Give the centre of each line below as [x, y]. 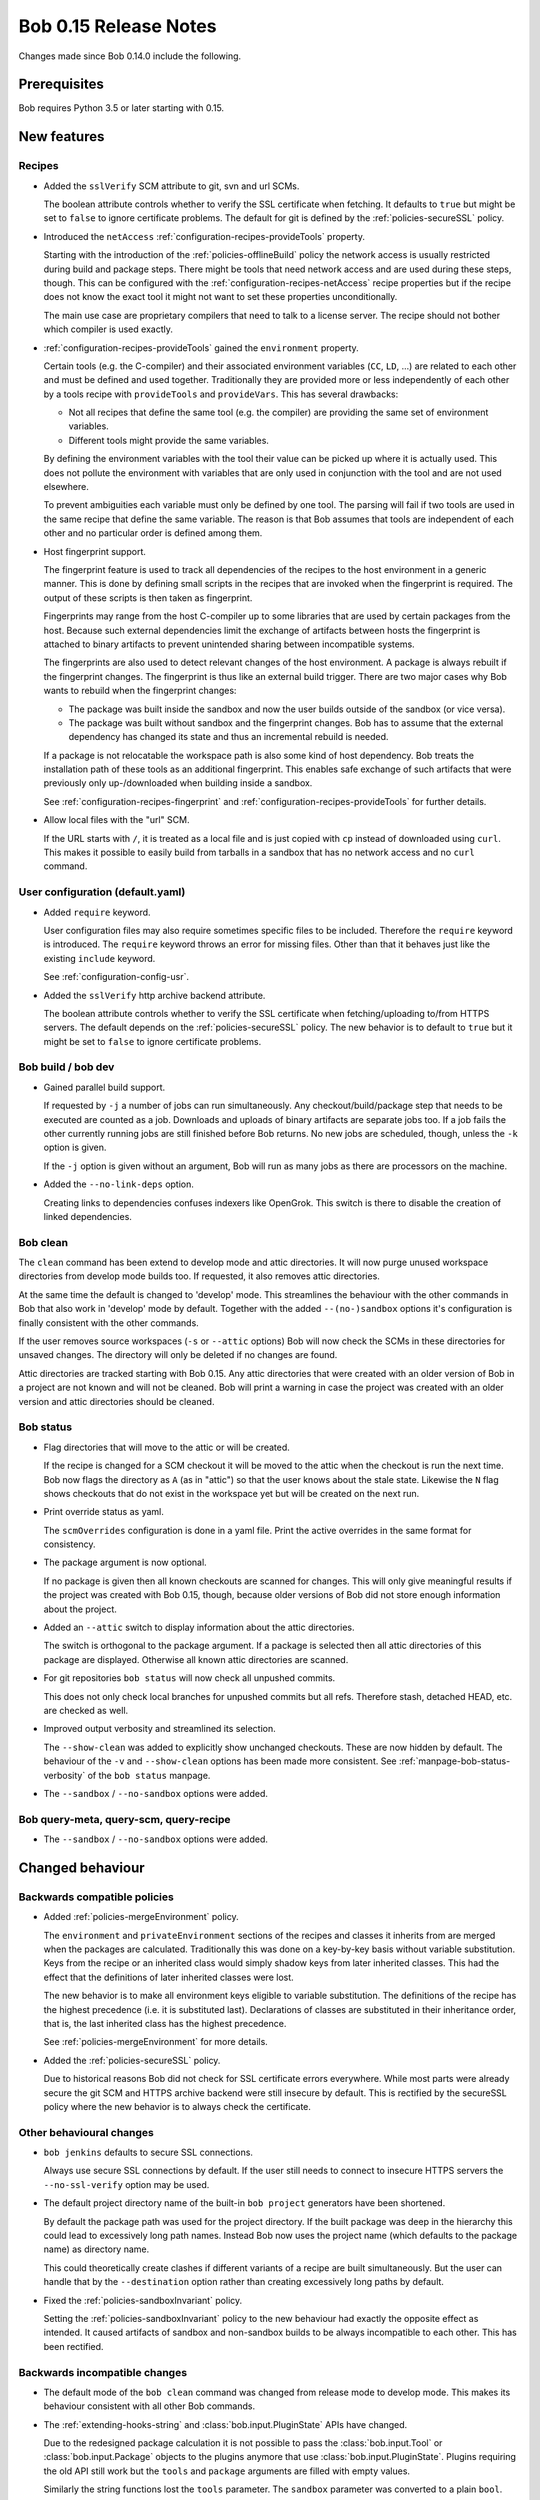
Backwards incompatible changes [103, 2372]
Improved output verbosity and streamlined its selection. [160, 1729]
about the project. [80, 1609]
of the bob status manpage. [149, 1775]
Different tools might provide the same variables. [169, 440]
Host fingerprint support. [95, 551]
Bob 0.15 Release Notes [117, 26]
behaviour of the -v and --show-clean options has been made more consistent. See [220, 1761]
